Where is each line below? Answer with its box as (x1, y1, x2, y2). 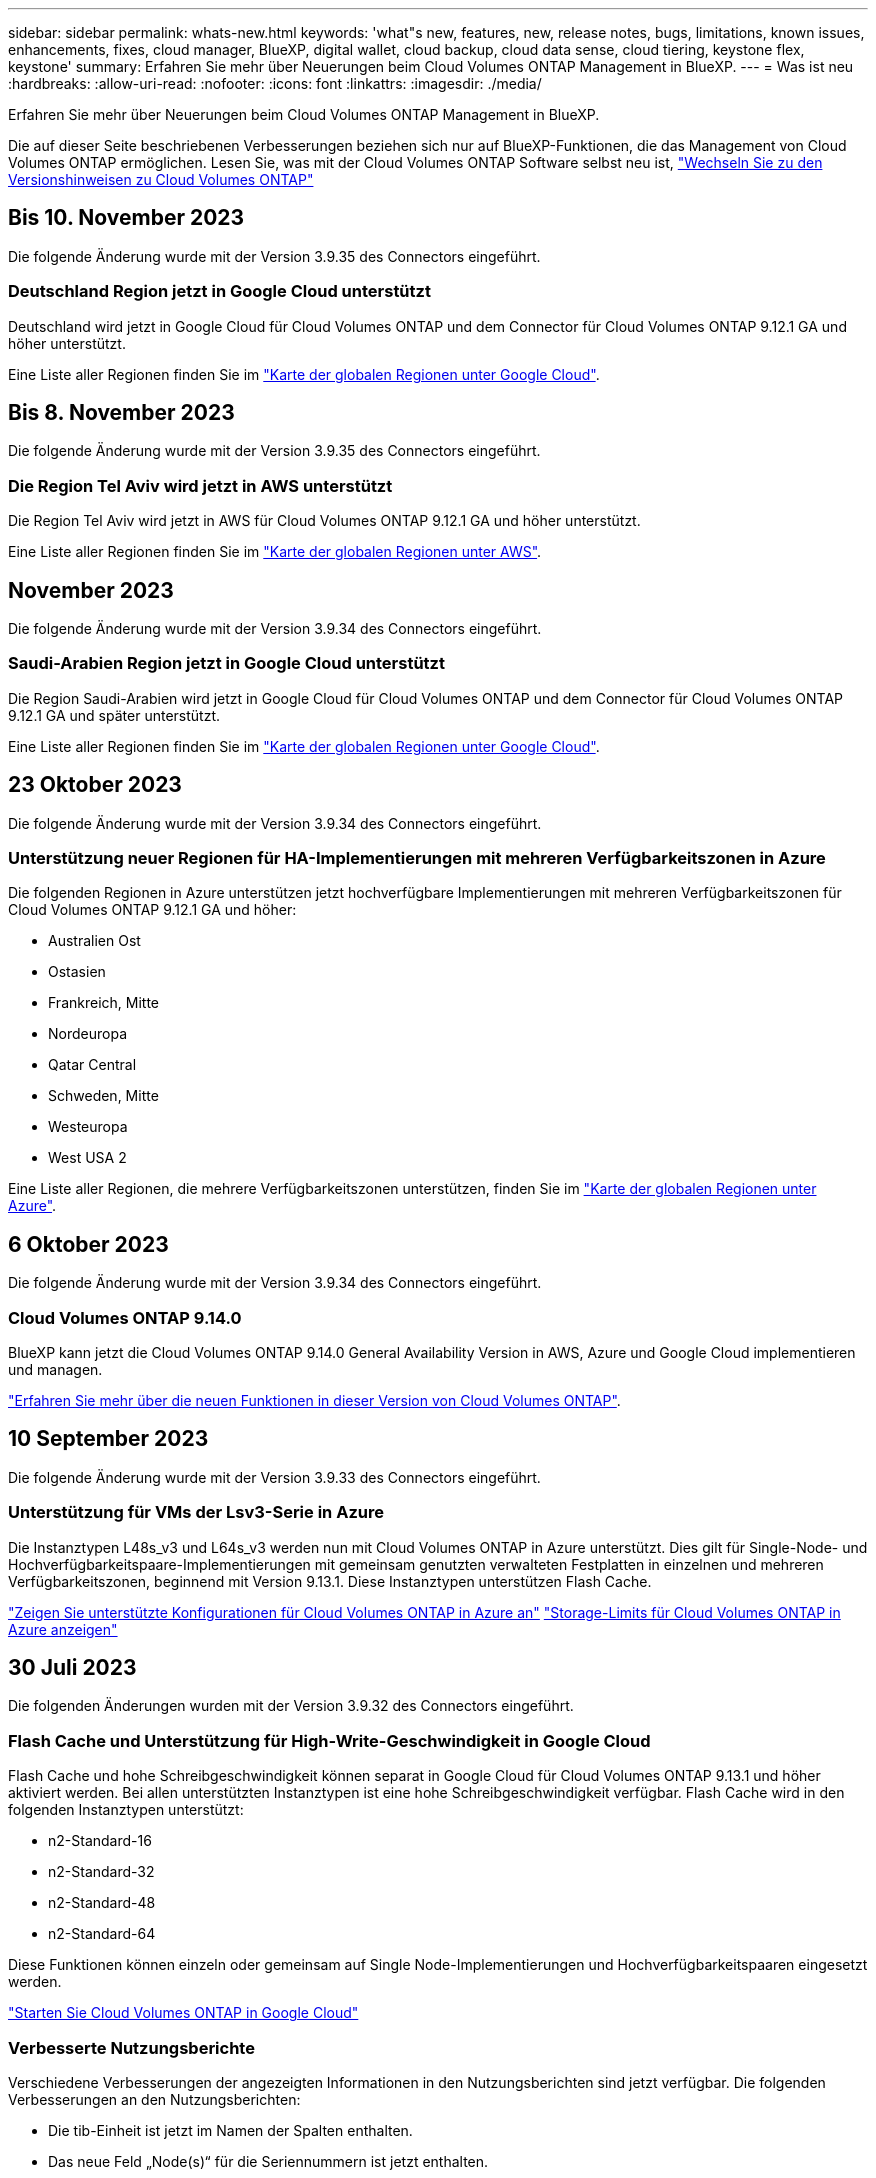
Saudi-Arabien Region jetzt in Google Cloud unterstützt (8, 653, 445, 674)
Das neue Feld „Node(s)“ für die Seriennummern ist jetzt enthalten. (48, 2152, 489, 2170)
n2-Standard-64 (48, 1925, 156, 1943)
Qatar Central (48, 1056, 137, 1074)
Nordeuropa (48, 1025, 127, 1043)
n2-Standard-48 (48, 1894, 156, 1912)
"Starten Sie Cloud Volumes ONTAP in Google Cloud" (8, 2004, 359, 2022)
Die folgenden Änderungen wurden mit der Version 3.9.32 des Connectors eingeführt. (8, 1697, 574, 1715)
